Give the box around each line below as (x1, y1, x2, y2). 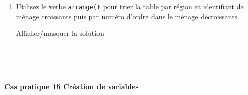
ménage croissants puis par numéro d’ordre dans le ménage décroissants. (16, 11, 239, 21)
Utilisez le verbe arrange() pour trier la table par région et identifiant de (16, 1, 244, 11)
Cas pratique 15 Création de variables (4, 81, 139, 91)
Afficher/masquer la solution (16, 28, 104, 38)
